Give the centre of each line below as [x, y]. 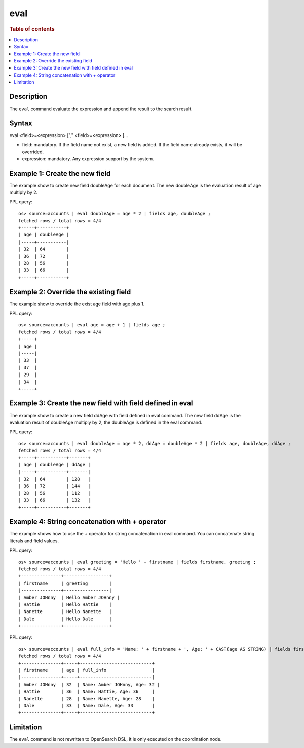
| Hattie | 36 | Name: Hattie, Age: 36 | [86, 692]
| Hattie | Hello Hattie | [65, 604]
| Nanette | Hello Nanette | [65, 612]
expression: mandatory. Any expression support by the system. [88, 159]
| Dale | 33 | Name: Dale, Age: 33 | [86, 706]
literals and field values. [34, 541]
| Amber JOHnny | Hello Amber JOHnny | [69, 597]
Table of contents [32, 29]
